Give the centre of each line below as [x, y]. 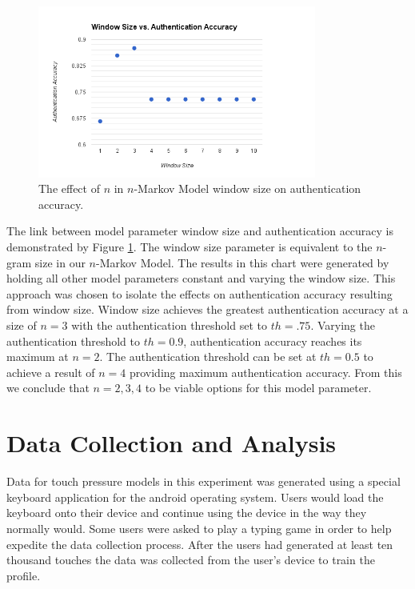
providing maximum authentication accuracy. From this [265, 372]
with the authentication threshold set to [169, 325]
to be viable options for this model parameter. [258, 388]
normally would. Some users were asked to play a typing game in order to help [199, 528]
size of [22, 325]
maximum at [38, 357]
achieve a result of [51, 372]
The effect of [69, 188]
